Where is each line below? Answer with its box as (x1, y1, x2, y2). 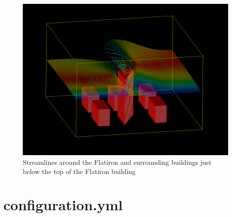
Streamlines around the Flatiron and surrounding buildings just (23, 157, 212, 167)
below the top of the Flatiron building (23, 166, 136, 176)
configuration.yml (3, 195, 123, 214)
